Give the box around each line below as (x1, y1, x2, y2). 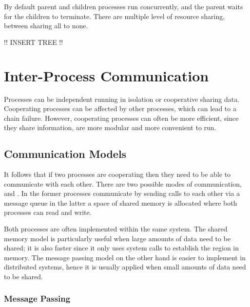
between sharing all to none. (4, 20, 88, 31)
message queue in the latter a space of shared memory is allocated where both (4, 197, 237, 208)
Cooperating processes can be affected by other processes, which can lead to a (4, 103, 236, 114)
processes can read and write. (4, 207, 92, 217)
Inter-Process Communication (4, 65, 209, 85)
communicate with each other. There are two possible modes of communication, (4, 178, 242, 189)
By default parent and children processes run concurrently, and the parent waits (4, 1, 243, 11)
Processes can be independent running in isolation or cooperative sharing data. (4, 94, 240, 104)
